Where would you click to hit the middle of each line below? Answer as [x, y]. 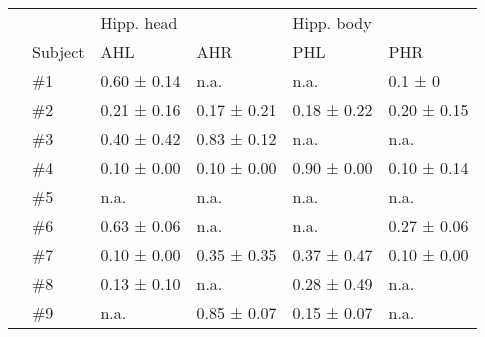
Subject [58, 51]
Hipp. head [139, 22]
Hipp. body [332, 22]
